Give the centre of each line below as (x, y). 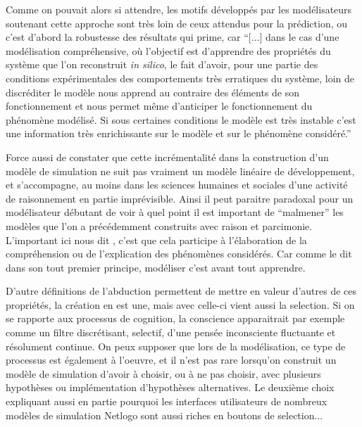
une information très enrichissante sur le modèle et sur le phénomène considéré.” (179, 133)
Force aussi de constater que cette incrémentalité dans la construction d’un (167, 157)
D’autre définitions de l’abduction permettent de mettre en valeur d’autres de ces (181, 291)
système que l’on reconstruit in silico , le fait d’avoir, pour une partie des (162, 64)
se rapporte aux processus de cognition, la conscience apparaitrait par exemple (175, 318)
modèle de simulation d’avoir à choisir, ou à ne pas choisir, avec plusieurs (163, 373)
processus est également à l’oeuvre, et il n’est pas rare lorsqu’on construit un (171, 360)
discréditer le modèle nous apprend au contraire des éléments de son (153, 92)
